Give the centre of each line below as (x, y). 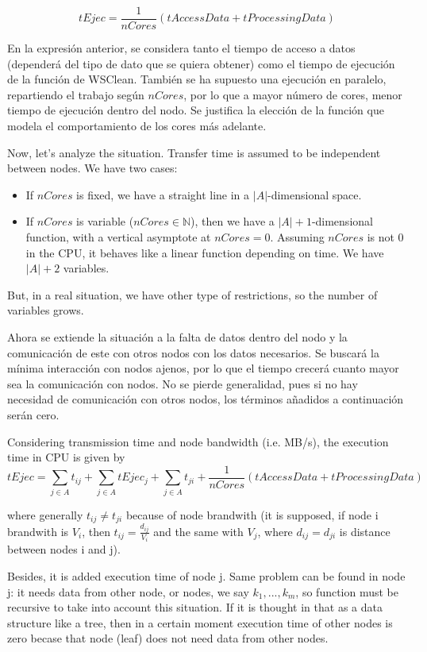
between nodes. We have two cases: (92, 168)
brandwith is (38, 531)
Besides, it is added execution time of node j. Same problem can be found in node (206, 575)
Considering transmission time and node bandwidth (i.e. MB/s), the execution (198, 441)
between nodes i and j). (64, 549)
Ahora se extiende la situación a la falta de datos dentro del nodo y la (177, 336)
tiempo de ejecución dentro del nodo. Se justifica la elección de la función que (196, 110)
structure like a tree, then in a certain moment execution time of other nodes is (200, 622)
